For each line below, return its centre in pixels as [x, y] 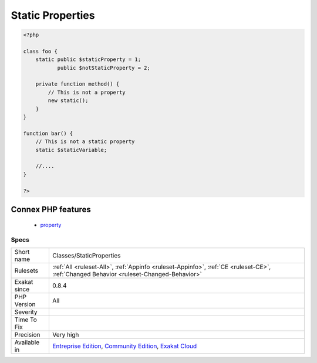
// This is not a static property [85, 142]
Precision [27, 334]
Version [25, 304]
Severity [26, 312]
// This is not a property [87, 92]
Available [27, 342]
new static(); [68, 101]
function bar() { [48, 133]
